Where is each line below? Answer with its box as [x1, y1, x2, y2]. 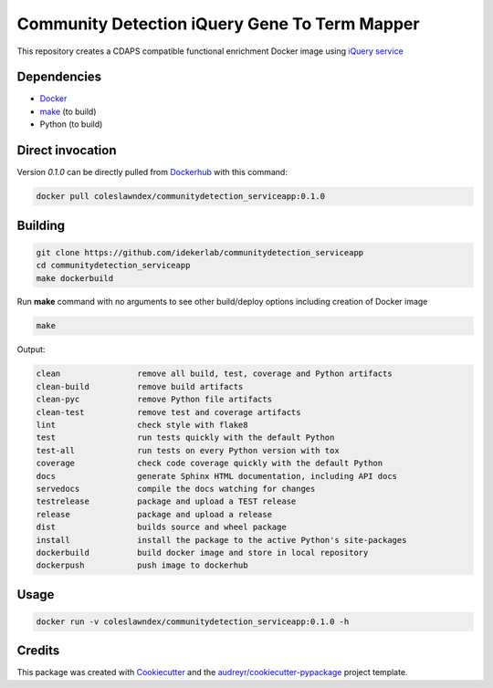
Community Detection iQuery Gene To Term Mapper [16, 14, 420, 34]
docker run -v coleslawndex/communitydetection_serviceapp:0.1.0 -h [36, 616, 350, 627]
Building [16, 217, 66, 233]
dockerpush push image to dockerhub [36, 560, 248, 570]
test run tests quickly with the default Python [36, 433, 335, 443]
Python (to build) [39, 119, 103, 130]
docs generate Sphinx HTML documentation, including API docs [36, 471, 397, 481]
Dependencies [16, 69, 102, 85]
